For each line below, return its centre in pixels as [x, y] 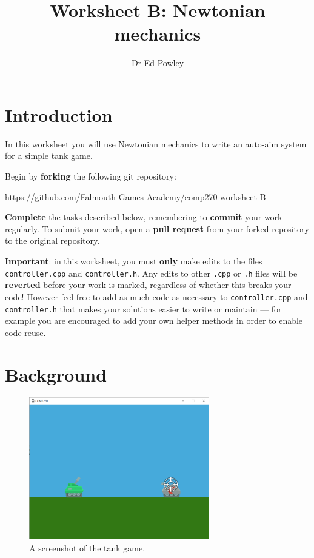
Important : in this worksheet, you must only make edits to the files [134, 261]
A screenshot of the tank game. [87, 547]
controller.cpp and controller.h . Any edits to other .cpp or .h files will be [151, 273]
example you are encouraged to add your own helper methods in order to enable [154, 321]
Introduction [59, 114]
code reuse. [25, 332]
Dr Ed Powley [158, 63]
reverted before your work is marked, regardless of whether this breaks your [148, 285]
